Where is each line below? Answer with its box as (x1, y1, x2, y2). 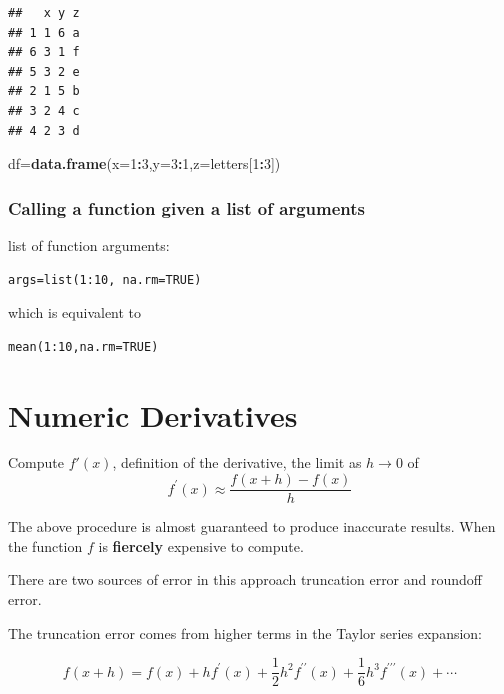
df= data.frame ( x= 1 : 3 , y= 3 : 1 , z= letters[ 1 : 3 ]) (8, 153, 281, 174)
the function (8, 535, 83, 556)
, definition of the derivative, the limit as (112, 452, 362, 473)
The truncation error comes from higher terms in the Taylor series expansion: (8, 622, 482, 643)
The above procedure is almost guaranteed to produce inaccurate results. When (8, 516, 496, 537)
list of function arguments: (8, 234, 170, 255)
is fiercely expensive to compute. (98, 535, 304, 556)
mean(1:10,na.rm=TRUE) (8, 339, 159, 354)
